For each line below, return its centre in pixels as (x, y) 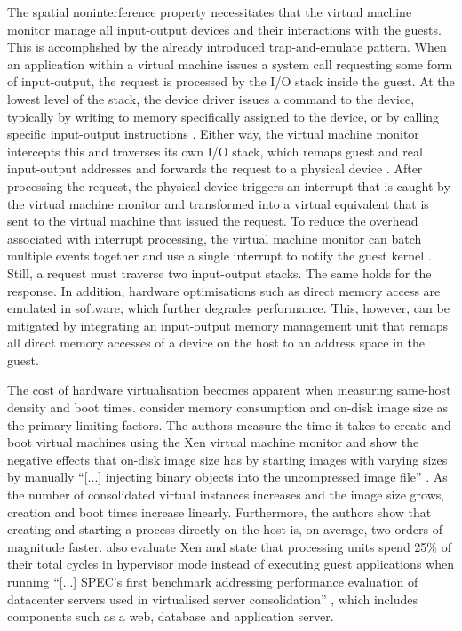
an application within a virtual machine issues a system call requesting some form (230, 64)
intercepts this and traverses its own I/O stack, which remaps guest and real (215, 151)
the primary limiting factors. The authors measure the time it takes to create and (229, 424)
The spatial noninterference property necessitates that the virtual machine (210, 12)
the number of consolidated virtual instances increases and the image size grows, (226, 495)
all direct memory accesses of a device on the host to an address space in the (216, 343)
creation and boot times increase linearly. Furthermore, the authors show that (219, 511)
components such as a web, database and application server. (171, 616)
